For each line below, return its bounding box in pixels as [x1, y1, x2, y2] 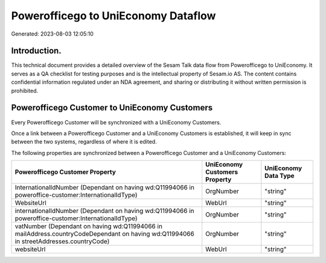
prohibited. [11, 87, 39, 94]
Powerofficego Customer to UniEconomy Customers [11, 103, 213, 113]
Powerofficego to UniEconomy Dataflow [11, 9, 216, 22]
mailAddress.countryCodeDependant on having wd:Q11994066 [14, 230, 194, 238]
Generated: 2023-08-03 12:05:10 [11, 30, 94, 37]
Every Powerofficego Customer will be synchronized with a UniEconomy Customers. [11, 118, 222, 126]
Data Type [264, 172, 295, 180]
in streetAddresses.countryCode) [14, 237, 110, 246]
